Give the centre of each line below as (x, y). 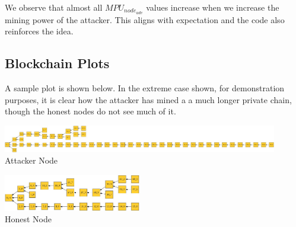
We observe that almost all (54, 7)
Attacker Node (31, 160)
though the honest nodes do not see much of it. (90, 111)
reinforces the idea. (39, 31)
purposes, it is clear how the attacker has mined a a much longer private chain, (148, 99)
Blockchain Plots (57, 63)
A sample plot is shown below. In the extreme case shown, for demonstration (145, 88)
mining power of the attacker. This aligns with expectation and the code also (145, 19)
